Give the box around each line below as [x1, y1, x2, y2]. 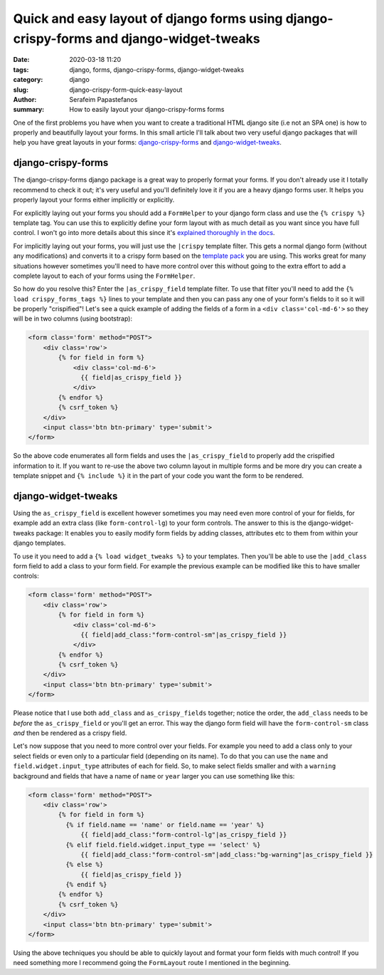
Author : [13, 95, 37, 103]
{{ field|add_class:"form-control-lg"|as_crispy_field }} [80, 830, 287, 839]
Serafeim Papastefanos [69, 95, 138, 103]
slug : [13, 85, 28, 94]
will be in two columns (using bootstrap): [13, 314, 133, 323]
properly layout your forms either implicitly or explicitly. [13, 196, 175, 204]
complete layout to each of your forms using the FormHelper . [13, 271, 196, 280]
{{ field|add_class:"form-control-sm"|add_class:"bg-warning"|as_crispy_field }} [80, 850, 373, 858]
